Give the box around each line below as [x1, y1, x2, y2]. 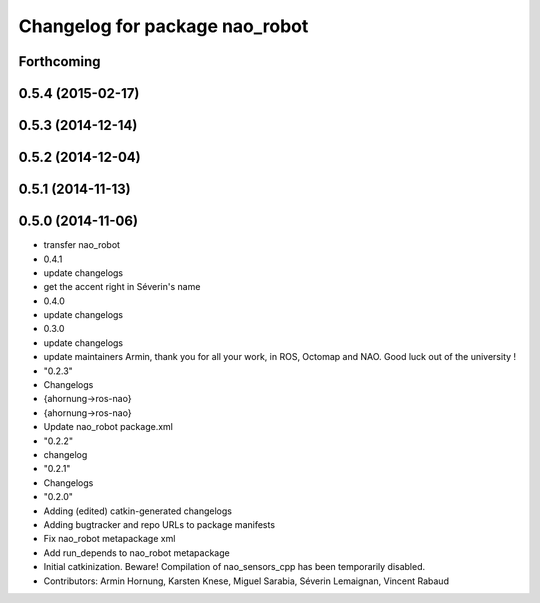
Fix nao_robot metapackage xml [43, 533, 176, 545]
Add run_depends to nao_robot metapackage [43, 546, 230, 559]
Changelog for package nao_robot [18, 15, 309, 37]
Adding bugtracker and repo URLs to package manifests [43, 518, 275, 530]
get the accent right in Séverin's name [43, 281, 201, 293]
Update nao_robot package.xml [43, 421, 174, 433]
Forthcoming [18, 53, 101, 70]
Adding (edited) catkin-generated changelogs [43, 505, 232, 517]
